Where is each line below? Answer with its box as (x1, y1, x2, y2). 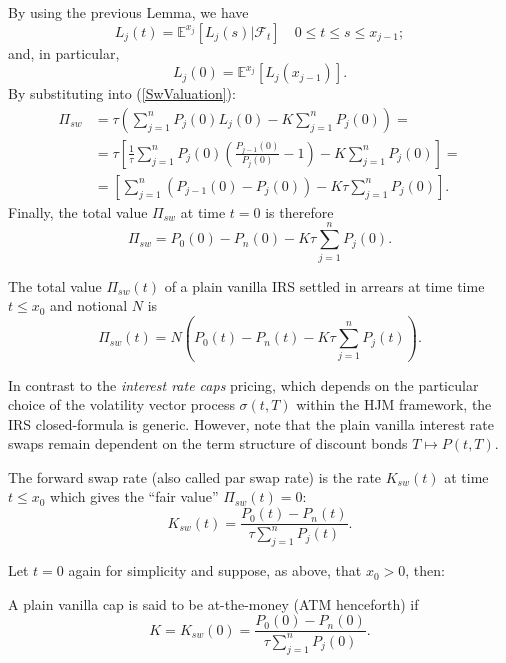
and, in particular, (8, 42, 120, 63)
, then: (405, 560, 445, 581)
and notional (50, 295, 128, 316)
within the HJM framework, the (296, 394, 492, 415)
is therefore (265, 201, 334, 222)
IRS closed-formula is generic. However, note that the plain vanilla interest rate (8, 413, 494, 434)
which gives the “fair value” (50, 486, 219, 507)
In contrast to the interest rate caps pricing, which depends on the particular (8, 374, 479, 395)
